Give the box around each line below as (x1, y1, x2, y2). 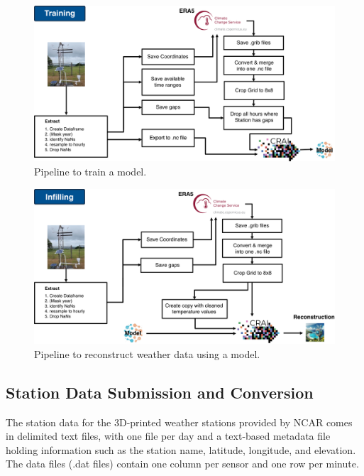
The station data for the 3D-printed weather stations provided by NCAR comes (6, 414, 353, 429)
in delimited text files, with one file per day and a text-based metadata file (6, 428, 331, 443)
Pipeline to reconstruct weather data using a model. (34, 346, 260, 361)
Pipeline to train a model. (34, 164, 147, 179)
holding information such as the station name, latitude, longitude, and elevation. (6, 442, 356, 457)
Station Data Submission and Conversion (6, 381, 314, 403)
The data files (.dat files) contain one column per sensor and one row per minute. (6, 456, 359, 471)
